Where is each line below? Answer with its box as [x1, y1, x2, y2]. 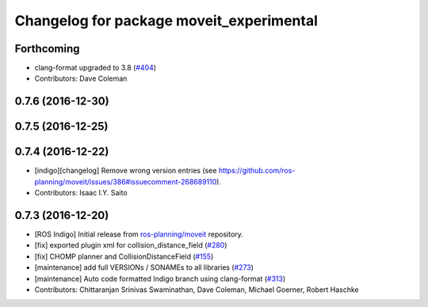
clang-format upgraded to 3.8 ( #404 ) [34, 63, 157, 73]
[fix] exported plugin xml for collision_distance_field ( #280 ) [34, 241, 227, 250]
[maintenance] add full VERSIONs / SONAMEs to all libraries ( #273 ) [34, 263, 254, 272]
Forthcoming [14, 42, 80, 55]
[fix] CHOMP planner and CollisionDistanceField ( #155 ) [34, 252, 214, 261]
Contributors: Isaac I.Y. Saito [34, 188, 128, 198]
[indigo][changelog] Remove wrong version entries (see [34, 166, 217, 176]
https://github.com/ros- [218, 166, 296, 176]
